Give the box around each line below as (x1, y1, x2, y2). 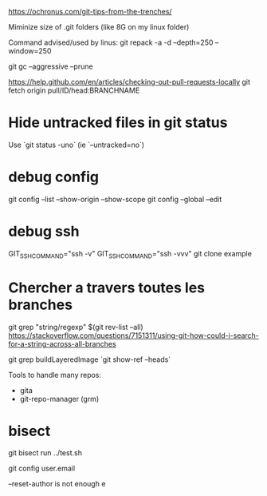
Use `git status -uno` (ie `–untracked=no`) (8, 140, 145, 149)
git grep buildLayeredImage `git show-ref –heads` (8, 355, 171, 364)
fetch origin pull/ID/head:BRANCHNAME (8, 85, 140, 95)
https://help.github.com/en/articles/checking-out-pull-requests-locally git (8, 77, 251, 86)
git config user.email (8, 463, 76, 474)
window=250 (8, 46, 52, 55)
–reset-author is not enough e (8, 479, 106, 489)
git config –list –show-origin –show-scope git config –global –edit (8, 194, 222, 204)
